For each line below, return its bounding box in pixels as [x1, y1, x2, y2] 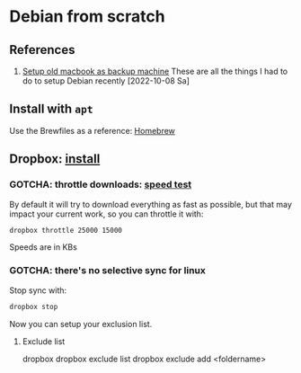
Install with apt [9, 102, 93, 117]
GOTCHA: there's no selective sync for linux [9, 264, 207, 277]
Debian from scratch [9, 6, 165, 27]
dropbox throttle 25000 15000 [9, 226, 123, 235]
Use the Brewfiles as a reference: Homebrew [9, 125, 175, 136]
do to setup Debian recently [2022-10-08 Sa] [22, 75, 190, 86]
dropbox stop [9, 302, 58, 311]
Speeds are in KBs [9, 242, 78, 253]
